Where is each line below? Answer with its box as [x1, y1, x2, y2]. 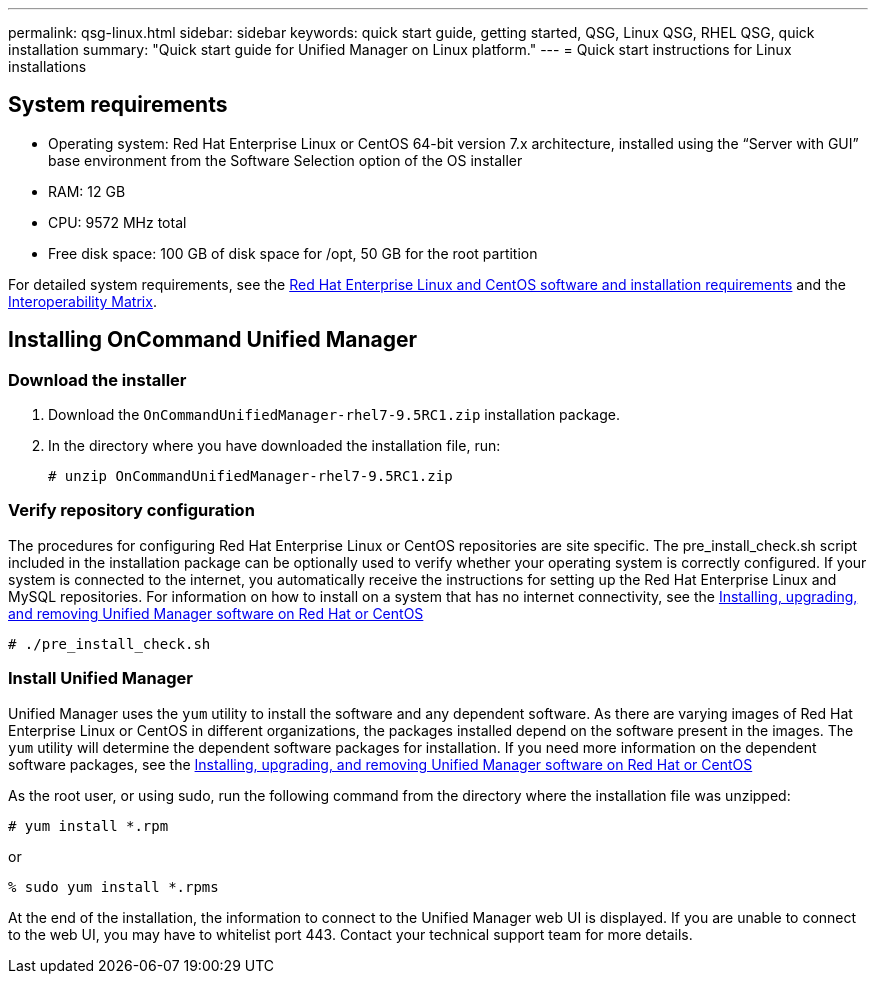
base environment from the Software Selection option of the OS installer [48, 151, 523, 169]
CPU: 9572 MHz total [48, 213, 187, 231]
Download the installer [8, 369, 187, 390]
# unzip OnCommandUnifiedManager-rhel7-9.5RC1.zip [48, 468, 453, 485]
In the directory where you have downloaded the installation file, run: [48, 437, 501, 455]
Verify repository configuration [8, 500, 255, 521]
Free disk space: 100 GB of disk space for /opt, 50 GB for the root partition [48, 244, 538, 262]
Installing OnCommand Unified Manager [8, 327, 418, 353]
